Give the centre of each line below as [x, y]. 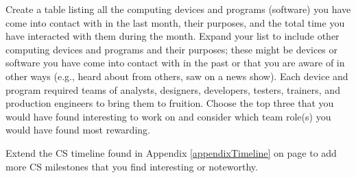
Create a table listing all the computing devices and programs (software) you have [178, 9]
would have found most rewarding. [78, 130]
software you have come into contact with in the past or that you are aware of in [175, 63]
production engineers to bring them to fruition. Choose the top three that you [170, 103]
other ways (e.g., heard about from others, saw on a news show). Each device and [177, 76]
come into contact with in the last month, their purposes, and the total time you [175, 22]
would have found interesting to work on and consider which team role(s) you [168, 116]
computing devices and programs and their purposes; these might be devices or [172, 49]
